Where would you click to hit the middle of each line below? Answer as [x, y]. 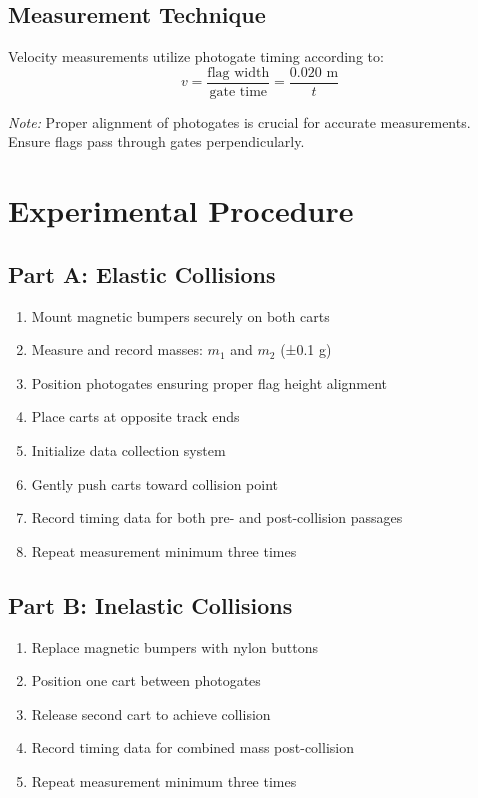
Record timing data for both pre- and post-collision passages [217, 517]
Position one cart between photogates [146, 680]
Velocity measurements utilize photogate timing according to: [196, 56]
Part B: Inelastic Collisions [150, 604]
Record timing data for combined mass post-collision [192, 747]
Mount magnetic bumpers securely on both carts [180, 315]
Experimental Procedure [181, 210]
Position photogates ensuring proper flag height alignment [209, 382]
